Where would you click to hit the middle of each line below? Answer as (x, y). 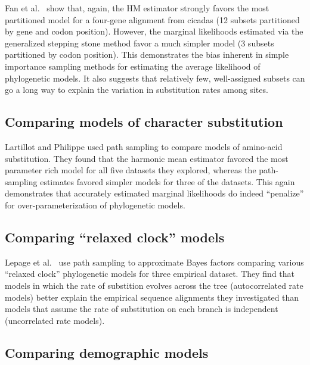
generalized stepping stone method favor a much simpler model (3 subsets (139, 43)
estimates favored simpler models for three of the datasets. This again (168, 181)
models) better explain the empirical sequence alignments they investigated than (152, 297)
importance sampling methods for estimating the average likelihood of (133, 66)
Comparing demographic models (107, 352)
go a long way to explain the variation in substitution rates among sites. (137, 90)
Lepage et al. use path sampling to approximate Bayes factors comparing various (154, 262)
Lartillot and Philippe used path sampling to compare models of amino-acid (144, 146)
